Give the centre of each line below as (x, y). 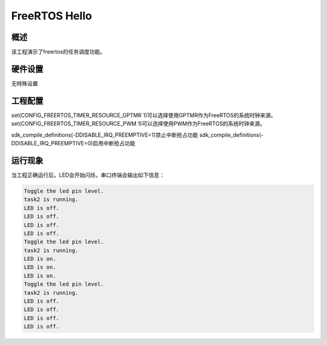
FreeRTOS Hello (51, 16)
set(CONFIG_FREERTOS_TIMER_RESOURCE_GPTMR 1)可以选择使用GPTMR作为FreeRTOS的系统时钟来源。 (144, 115)
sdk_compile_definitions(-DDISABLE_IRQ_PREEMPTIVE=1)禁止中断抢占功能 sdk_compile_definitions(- (137, 135)
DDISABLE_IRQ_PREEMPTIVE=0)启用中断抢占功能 (73, 143)
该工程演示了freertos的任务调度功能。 (58, 52)
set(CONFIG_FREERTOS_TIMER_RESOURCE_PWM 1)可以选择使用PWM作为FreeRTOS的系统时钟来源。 (138, 123)
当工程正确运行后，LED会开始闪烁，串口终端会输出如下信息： (88, 175)
